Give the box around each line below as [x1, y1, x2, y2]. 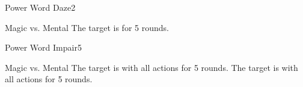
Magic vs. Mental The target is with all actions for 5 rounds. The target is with [5, 61, 298, 73]
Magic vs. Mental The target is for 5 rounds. [5, 21, 169, 33]
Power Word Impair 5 [5, 41, 82, 54]
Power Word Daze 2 [5, 1, 76, 13]
